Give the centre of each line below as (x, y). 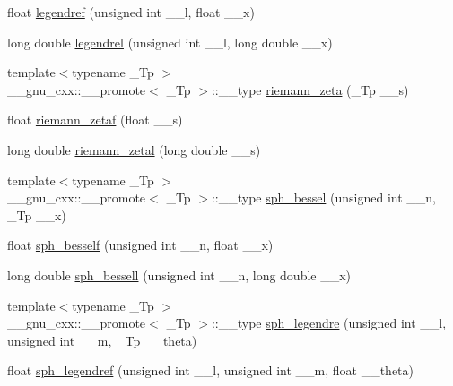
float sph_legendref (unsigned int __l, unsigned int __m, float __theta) (211, 370)
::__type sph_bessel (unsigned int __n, (323, 197)
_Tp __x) (37, 214)
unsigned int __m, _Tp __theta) (102, 340)
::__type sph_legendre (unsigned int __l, (329, 323)
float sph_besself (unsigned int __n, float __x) (140, 245)
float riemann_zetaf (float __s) (95, 120)
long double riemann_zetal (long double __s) (134, 149)
